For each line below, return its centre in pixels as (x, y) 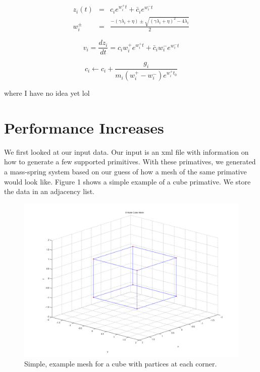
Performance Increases (84, 127)
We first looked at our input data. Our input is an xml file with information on (126, 151)
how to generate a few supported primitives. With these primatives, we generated (130, 162)
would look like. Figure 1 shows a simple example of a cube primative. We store (127, 181)
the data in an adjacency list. (49, 191)
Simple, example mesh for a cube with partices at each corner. (121, 364)
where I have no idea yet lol (47, 93)
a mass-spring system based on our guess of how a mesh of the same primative (125, 171)
